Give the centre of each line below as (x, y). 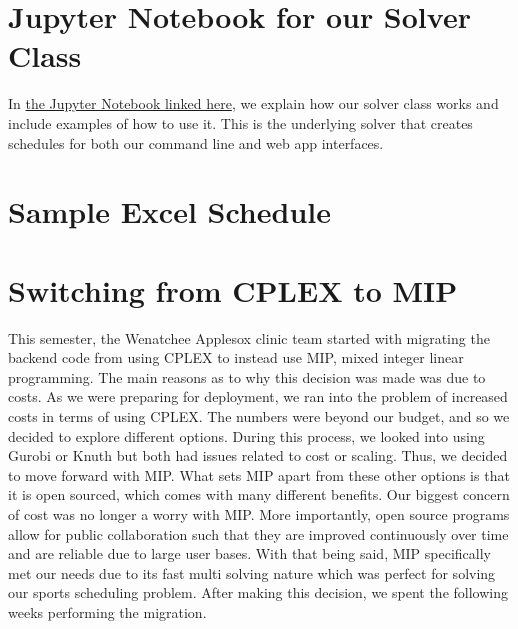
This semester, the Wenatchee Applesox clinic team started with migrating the (249, 337)
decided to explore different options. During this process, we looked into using (246, 435)
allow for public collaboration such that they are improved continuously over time (258, 533)
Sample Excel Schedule (169, 211)
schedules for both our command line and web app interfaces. (196, 142)
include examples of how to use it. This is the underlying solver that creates (240, 122)
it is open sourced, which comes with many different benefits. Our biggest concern (259, 494)
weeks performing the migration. (107, 611)
